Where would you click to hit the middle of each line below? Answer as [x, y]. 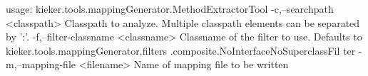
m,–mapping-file [41, 64]
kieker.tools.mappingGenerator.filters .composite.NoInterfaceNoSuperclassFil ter [181, 50]
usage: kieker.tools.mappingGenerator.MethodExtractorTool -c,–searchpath [170, 9]
